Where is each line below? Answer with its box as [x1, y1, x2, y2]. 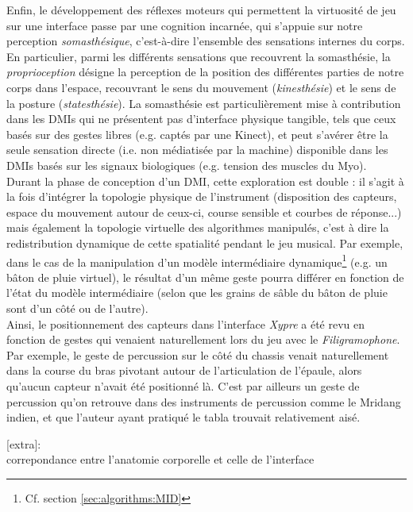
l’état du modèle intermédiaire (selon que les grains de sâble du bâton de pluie [6, 284, 388, 301]
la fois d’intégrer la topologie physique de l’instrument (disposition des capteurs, [6, 188, 397, 205]
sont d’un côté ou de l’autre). [6, 299, 149, 316]
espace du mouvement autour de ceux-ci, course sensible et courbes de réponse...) [6, 203, 402, 220]
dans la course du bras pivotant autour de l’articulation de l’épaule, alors [6, 362, 362, 379]
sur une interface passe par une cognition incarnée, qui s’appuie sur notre [6, 17, 363, 33]
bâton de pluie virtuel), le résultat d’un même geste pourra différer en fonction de [6, 268, 404, 285]
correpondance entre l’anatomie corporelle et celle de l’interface [6, 451, 315, 468]
